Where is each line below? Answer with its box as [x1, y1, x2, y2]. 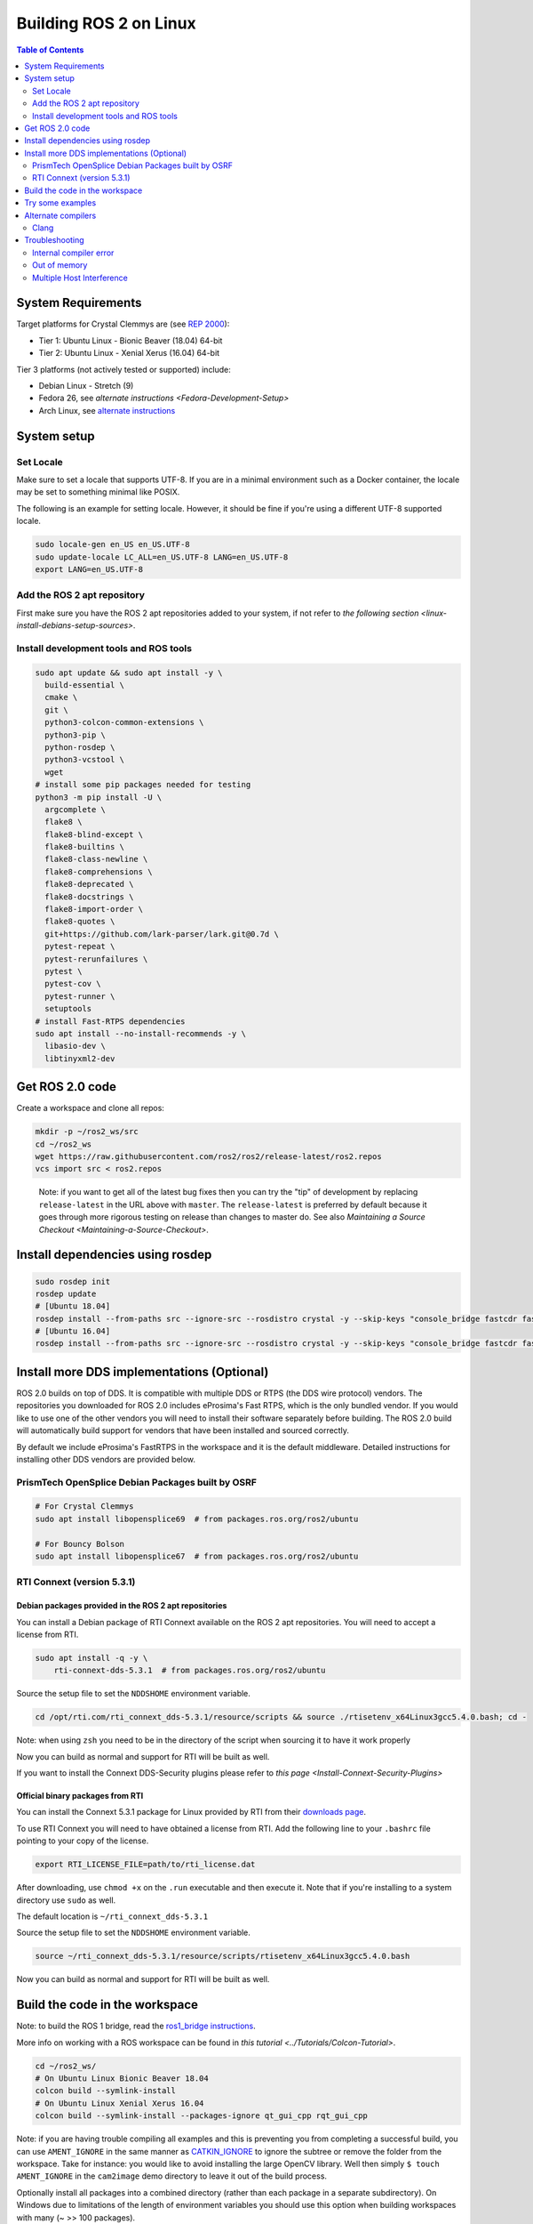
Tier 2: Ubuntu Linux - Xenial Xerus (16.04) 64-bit [38, 348, 220, 359]
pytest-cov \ [44, 979, 101, 989]
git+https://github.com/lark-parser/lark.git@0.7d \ [44, 929, 279, 939]
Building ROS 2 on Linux [16, 13, 197, 33]
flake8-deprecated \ [44, 879, 134, 890]
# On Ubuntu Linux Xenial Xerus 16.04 [35, 2098, 204, 2108]
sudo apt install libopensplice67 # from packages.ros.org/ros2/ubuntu [35, 1551, 359, 1561]
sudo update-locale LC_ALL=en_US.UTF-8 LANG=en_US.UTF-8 [35, 552, 289, 562]
